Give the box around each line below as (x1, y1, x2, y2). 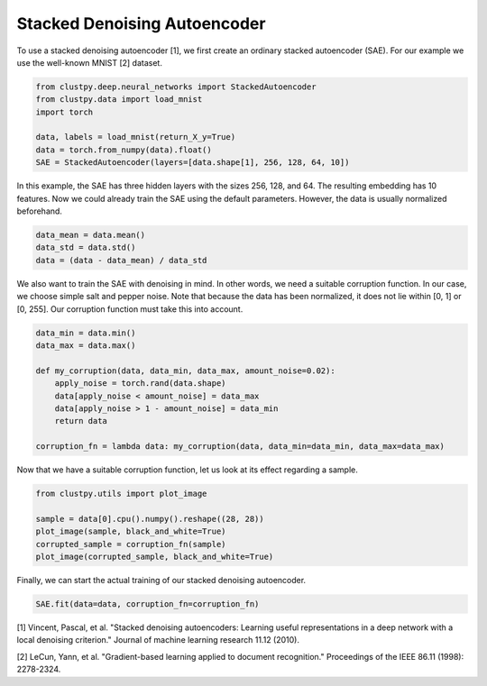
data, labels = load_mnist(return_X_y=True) (35, 132, 236, 142)
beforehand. (16, 206, 63, 216)
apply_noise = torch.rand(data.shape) (54, 379, 226, 389)
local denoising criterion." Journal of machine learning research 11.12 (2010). (16, 635, 299, 645)
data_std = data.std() (35, 242, 136, 252)
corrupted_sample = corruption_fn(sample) (35, 539, 226, 549)
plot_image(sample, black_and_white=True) (35, 526, 226, 536)
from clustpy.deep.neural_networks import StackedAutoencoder (35, 81, 317, 92)
